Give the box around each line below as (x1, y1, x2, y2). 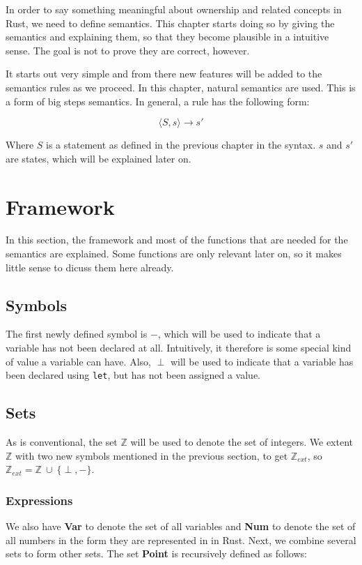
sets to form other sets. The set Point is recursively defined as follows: (6, 546, 307, 561)
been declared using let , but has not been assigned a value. (6, 368, 260, 382)
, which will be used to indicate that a (157, 326, 321, 341)
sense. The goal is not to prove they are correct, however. (6, 43, 250, 57)
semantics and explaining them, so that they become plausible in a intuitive (6, 29, 329, 44)
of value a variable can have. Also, (6, 354, 151, 368)
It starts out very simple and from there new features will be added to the (6, 66, 322, 81)
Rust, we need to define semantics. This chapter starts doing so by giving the (6, 15, 335, 30)
